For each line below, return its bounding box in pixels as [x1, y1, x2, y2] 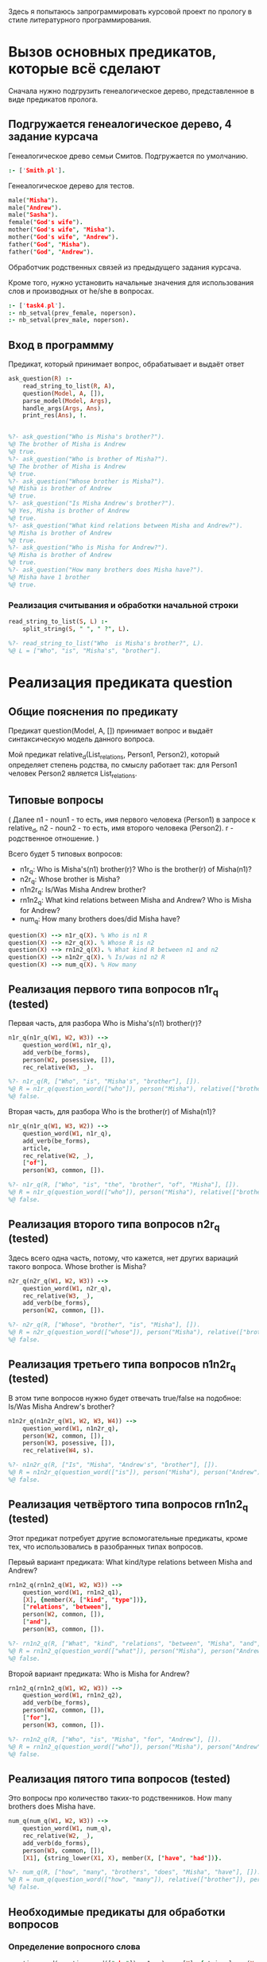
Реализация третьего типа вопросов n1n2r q [8, 1358, 236, 1373]
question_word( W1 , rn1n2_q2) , [22, 1692, 123, 1700]
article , [22, 1144, 52, 1152]
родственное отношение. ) [8, 834, 99, 843]
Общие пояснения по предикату [8, 705, 179, 718]
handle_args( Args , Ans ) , [22, 404, 105, 412]
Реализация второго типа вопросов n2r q [8, 1217, 220, 1233]
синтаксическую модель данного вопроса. [8, 734, 155, 744]
